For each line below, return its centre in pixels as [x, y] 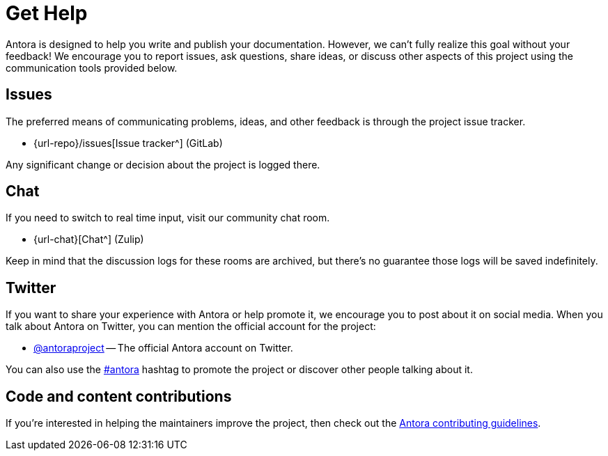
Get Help [47, 13]
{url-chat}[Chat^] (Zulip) [89, 239]
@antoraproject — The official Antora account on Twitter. [163, 348]
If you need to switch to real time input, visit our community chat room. [168, 218]
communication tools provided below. [92, 68]
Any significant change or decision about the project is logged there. [163, 164]
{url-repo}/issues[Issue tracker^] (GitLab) [128, 143]
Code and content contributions [119, 396]
